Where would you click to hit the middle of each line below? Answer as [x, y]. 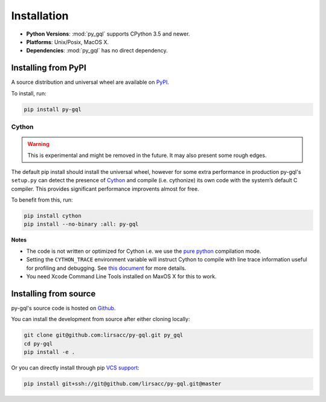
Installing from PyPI [49, 68]
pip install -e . [50, 352]
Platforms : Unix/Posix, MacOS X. [68, 42]
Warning [38, 144]
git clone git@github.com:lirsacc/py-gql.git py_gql [104, 335]
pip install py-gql [53, 109]
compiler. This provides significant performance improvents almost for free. [105, 189]
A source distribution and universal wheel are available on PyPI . [90, 82]
